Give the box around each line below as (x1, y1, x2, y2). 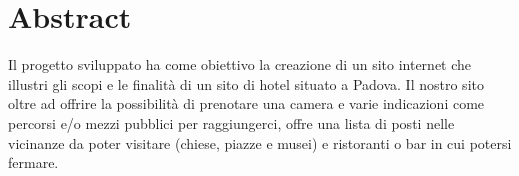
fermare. (8, 152, 59, 173)
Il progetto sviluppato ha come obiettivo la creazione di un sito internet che (8, 54, 472, 75)
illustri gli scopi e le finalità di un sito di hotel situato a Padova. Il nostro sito (8, 73, 484, 94)
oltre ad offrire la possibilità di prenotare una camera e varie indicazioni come (8, 93, 485, 114)
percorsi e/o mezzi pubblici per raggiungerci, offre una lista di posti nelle (8, 112, 455, 133)
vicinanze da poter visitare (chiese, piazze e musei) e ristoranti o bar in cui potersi (8, 132, 512, 153)
